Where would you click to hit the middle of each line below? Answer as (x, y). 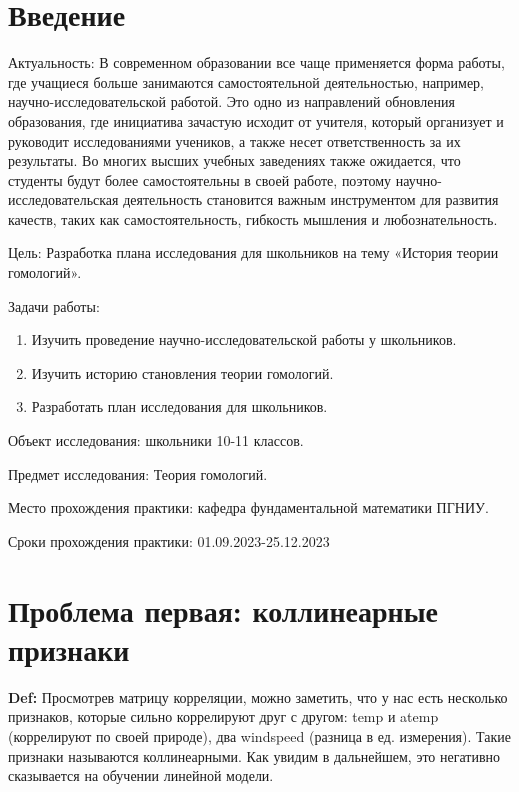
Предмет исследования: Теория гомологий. (138, 473)
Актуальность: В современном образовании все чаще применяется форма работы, (256, 62)
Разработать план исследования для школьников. (179, 406)
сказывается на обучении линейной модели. (141, 775)
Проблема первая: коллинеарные (223, 609)
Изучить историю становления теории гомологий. (182, 372)
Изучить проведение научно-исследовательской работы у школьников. (244, 339)
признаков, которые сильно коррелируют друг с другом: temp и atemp (223, 716)
